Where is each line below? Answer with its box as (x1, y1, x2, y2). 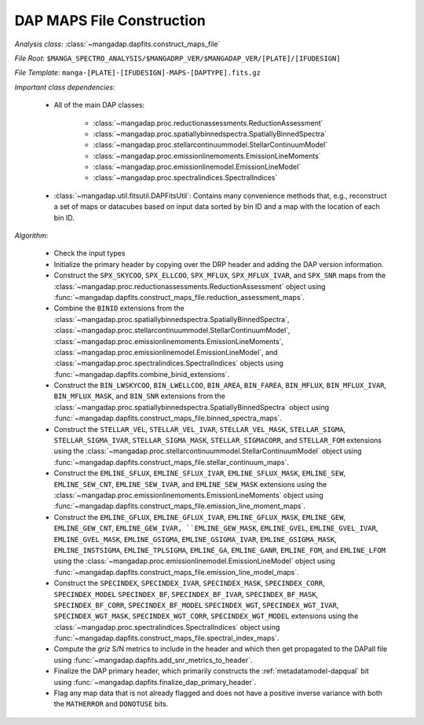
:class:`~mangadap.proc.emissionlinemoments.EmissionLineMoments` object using (53, 491, 323, 500)
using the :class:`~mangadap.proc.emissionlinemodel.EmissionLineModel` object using (53, 556, 335, 566)
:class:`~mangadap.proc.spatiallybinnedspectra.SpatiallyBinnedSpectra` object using (53, 402, 330, 412)
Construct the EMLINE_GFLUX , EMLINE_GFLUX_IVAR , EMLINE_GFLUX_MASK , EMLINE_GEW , (53, 512, 345, 522)
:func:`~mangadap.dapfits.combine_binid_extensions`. (53, 369, 230, 379)
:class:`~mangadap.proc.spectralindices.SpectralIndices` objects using (53, 358, 284, 368)
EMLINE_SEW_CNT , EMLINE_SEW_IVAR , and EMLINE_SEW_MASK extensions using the (53, 479, 327, 489)
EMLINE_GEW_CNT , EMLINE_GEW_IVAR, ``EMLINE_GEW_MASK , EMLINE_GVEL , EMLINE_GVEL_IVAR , (53, 523, 378, 533)
